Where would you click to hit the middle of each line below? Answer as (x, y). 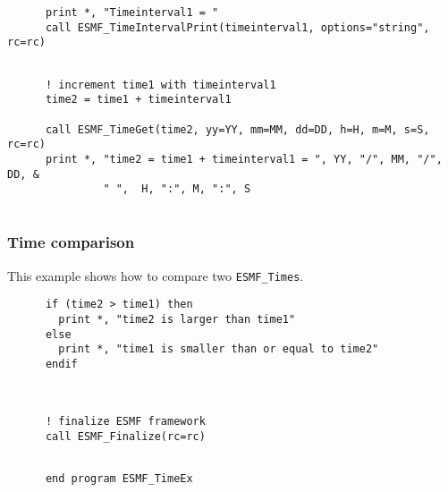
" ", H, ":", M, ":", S (177, 189)
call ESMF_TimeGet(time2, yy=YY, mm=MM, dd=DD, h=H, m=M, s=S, (237, 129)
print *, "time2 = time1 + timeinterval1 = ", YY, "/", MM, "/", (244, 159)
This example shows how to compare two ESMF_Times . (156, 275)
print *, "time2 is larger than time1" (177, 320)
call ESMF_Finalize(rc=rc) (125, 436)
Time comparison (71, 242)
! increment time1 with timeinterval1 (161, 85)
